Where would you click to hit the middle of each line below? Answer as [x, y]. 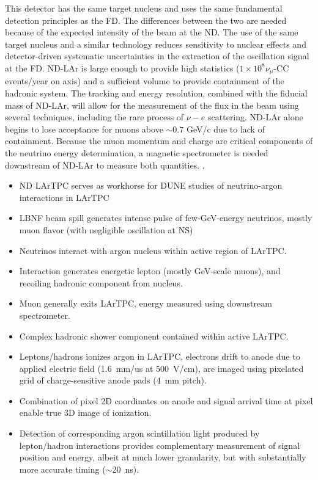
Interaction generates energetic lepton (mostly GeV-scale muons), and [150, 271]
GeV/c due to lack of [225, 129]
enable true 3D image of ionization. [85, 413]
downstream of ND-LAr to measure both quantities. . [105, 165]
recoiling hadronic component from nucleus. [101, 282]
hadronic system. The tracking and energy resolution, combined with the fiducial [156, 93]
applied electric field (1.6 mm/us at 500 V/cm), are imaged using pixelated [161, 368]
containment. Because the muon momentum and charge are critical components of [159, 141]
